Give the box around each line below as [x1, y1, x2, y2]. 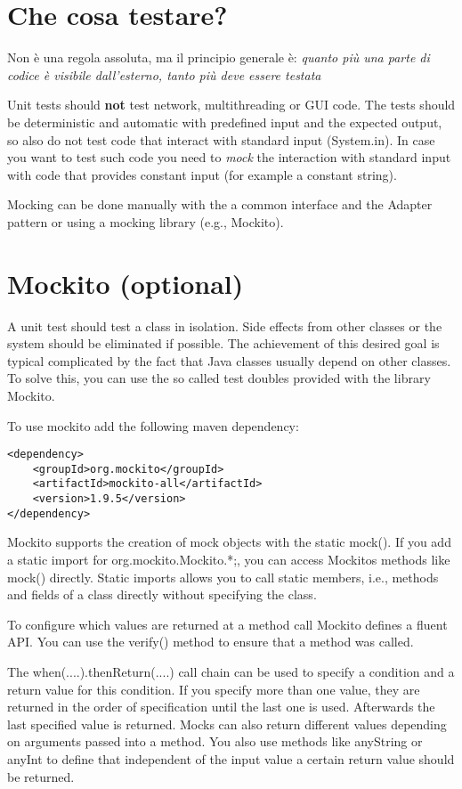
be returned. [7, 767, 75, 785]
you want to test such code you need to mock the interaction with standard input [7, 148, 451, 167]
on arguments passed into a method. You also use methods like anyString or [7, 732, 423, 751]
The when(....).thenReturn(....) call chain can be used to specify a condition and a [7, 663, 455, 680]
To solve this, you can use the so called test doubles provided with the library [7, 369, 431, 387]
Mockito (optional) [7, 264, 244, 301]
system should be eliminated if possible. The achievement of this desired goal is [7, 334, 440, 353]
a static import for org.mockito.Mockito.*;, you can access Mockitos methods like [7, 550, 450, 569]
